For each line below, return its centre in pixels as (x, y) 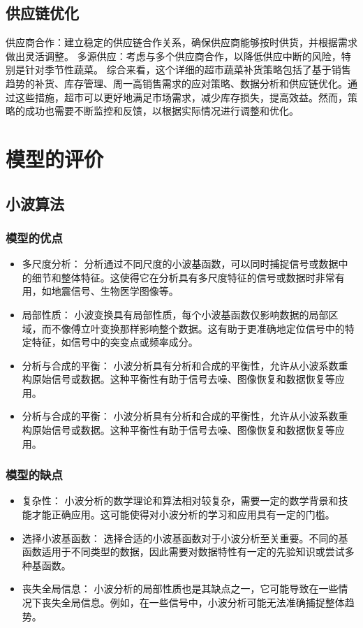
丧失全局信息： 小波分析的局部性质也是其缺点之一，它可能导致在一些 (180, 589)
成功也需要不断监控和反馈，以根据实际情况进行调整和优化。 (162, 111)
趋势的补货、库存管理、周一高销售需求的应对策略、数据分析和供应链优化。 (177, 83)
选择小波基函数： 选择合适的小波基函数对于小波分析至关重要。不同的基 (185, 538)
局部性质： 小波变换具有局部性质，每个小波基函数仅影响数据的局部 (175, 314)
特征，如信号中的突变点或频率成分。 (115, 342)
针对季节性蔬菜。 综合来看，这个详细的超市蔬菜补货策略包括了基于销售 (188, 70)
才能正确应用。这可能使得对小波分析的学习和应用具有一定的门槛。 (183, 514)
